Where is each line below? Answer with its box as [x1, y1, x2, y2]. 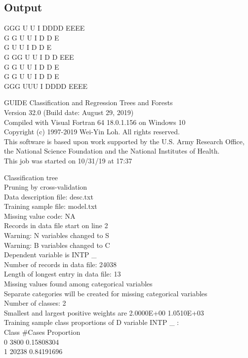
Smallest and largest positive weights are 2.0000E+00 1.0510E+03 [4, 307, 204, 318]
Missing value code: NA [4, 210, 76, 221]
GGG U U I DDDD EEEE [4, 23, 85, 33]
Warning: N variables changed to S [4, 230, 109, 240]
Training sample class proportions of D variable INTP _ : [4, 317, 179, 327]
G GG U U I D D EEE [4, 51, 74, 62]
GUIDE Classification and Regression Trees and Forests [4, 97, 173, 108]
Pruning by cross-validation [4, 182, 87, 192]
